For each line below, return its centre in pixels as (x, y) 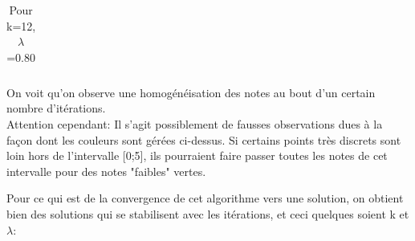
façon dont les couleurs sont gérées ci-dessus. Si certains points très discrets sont (204, 139)
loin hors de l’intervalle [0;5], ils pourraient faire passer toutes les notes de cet (197, 155)
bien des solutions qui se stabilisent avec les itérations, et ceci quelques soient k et (208, 214)
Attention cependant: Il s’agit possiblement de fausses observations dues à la (195, 124)
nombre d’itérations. (56, 108)
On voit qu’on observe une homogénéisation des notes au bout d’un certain (191, 92)
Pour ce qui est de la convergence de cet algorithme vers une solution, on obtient (205, 198)
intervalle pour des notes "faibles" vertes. (106, 171)
